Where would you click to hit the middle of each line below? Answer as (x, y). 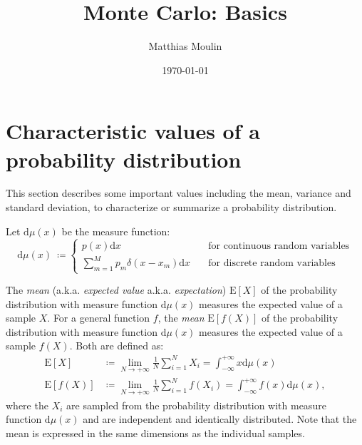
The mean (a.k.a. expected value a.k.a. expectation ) (116, 290)
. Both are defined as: (117, 346)
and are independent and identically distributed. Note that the (220, 419)
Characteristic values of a (133, 131)
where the (27, 405)
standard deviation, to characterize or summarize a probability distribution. (171, 207)
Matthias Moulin (185, 46)
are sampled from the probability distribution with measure (196, 405)
